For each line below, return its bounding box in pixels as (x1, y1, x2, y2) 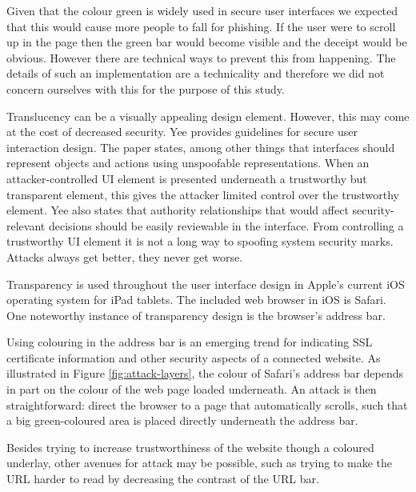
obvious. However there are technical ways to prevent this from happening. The (6, 49, 396, 66)
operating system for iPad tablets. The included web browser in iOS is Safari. (6, 291, 386, 308)
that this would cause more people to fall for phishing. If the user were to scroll (6, 18, 396, 34)
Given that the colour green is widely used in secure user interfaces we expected (6, 2, 398, 18)
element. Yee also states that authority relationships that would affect (6, 202, 349, 218)
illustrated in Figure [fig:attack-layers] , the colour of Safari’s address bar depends (6, 365, 404, 382)
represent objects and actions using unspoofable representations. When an (6, 154, 370, 171)
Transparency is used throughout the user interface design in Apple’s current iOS (6, 275, 405, 292)
